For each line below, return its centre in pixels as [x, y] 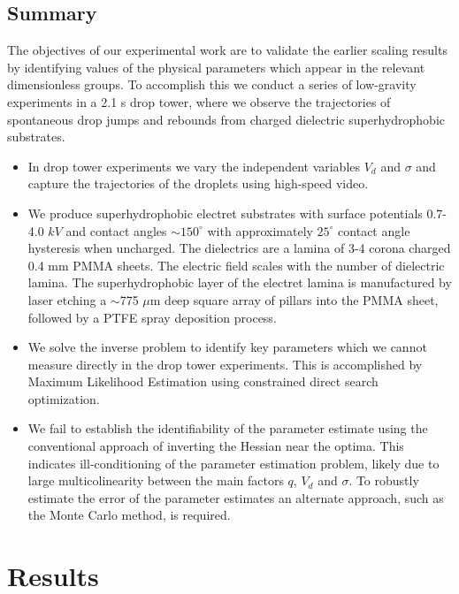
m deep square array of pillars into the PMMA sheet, [294, 299]
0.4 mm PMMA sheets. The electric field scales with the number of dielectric [236, 265]
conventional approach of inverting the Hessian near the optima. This [216, 446]
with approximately [260, 230]
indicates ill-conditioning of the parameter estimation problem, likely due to [233, 463]
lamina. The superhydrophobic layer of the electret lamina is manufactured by [240, 282]
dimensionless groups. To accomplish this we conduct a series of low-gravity [212, 84]
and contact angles [116, 230]
